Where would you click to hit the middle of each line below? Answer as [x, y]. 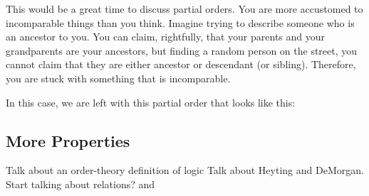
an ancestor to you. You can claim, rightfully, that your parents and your [166, 37]
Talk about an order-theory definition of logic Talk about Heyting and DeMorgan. [185, 170]
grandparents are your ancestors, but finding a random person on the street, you [182, 50]
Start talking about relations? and [80, 184]
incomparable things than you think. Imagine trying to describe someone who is [180, 22]
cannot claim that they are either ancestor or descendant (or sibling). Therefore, [181, 64]
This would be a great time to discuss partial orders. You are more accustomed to [184, 9]
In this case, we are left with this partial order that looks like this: [151, 102]
